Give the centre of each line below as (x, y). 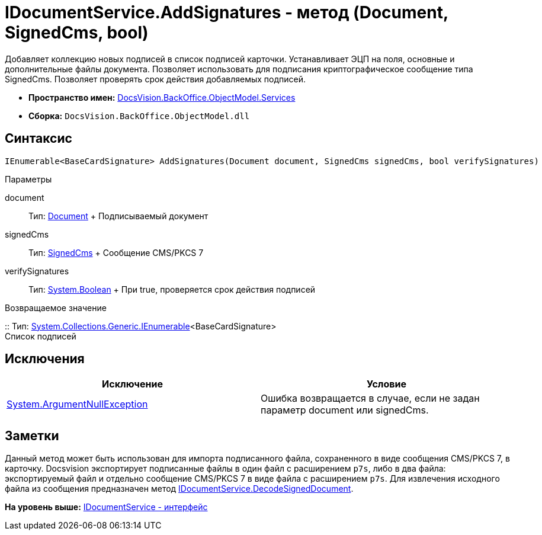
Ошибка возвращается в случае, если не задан (370, 398)
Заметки (32, 435)
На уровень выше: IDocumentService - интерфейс (106, 507)
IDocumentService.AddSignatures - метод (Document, (227, 12)
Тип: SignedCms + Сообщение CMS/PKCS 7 (116, 252)
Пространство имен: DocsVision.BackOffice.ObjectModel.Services (162, 97)
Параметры (28, 179)
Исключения (45, 359)
